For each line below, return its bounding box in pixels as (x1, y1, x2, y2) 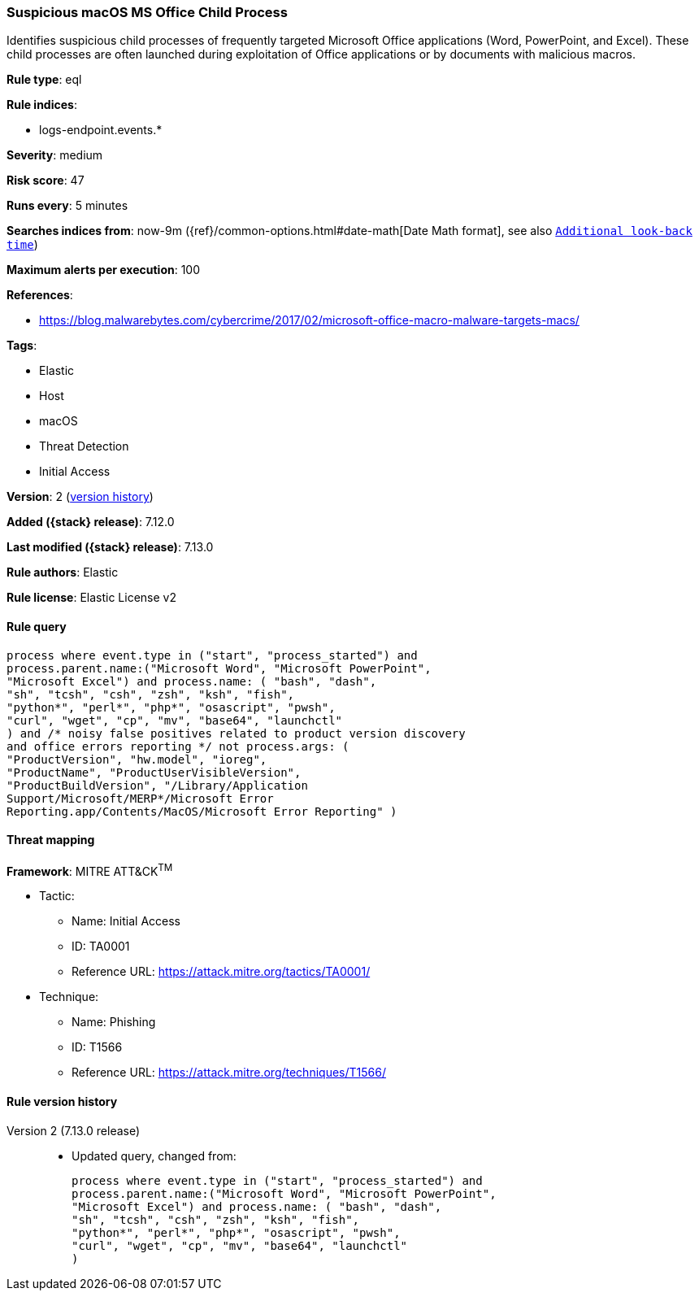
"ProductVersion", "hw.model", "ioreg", (7, 752, 267, 766)
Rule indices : (7, 98, 77, 112)
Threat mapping (7, 833, 95, 847)
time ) (7, 237, 38, 252)
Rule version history (7, 1095, 118, 1109)
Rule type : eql (7, 72, 82, 87)
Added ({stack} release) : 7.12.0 (7, 515, 175, 529)
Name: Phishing (72, 1015, 156, 1029)
